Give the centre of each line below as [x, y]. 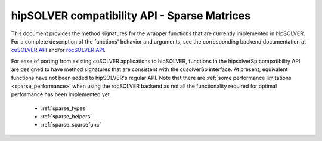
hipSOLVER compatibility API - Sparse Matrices [131, 16]
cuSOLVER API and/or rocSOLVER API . [58, 50]
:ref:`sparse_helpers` [66, 117]
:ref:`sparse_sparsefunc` [71, 125]
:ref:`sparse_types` [64, 108]
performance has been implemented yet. [61, 94]
